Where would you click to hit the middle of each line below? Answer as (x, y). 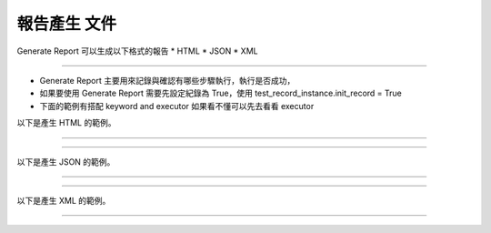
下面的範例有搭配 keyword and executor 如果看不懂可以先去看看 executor (177, 106)
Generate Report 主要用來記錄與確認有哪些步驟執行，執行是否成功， (167, 80)
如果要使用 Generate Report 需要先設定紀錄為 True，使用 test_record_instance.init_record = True (220, 93)
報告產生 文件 (67, 24)
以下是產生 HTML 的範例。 (66, 123)
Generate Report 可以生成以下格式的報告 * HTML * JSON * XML (137, 51)
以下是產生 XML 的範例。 (64, 200)
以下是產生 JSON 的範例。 (66, 162)
